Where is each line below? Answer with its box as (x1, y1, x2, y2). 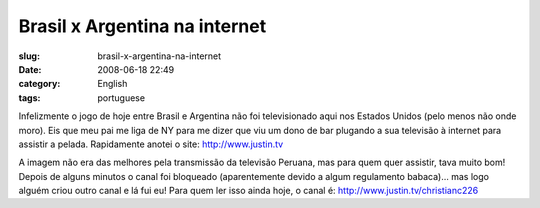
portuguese (97, 91, 145, 104)
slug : (18, 50, 40, 62)
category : (18, 78, 61, 90)
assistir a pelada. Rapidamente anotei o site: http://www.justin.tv (18, 138, 284, 150)
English (97, 78, 128, 90)
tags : (18, 91, 41, 104)
